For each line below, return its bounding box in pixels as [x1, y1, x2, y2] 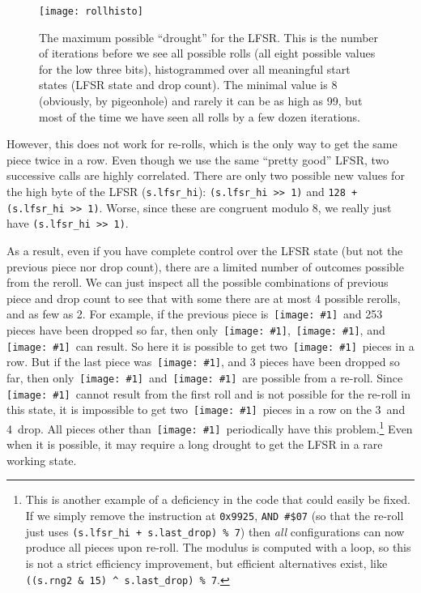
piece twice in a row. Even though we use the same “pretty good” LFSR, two [6, 151, 389, 168]
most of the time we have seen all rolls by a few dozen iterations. [39, 108, 360, 125]
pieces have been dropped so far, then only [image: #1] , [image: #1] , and [6, 322, 385, 338]
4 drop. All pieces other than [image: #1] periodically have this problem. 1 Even [6, 417, 413, 437]
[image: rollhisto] [39, 6, 143, 17]
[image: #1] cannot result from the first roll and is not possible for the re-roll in [6, 385, 411, 402]
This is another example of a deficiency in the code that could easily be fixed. [25, 491, 410, 508]
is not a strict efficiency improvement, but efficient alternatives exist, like [25, 554, 388, 571]
